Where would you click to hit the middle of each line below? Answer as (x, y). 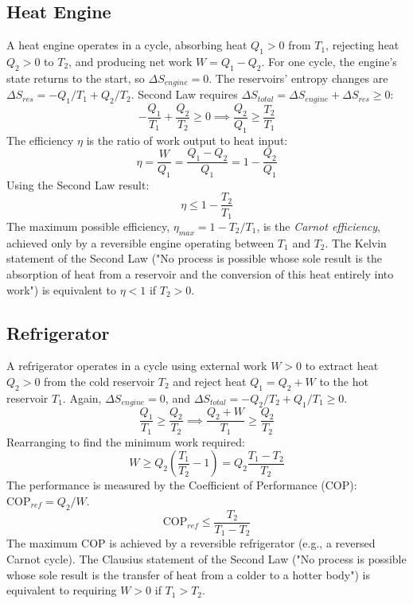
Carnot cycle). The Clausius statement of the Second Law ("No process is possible (206, 558)
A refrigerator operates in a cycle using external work (137, 366)
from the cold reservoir (99, 381)
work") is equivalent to (61, 289)
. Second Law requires (184, 94)
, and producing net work (131, 61)
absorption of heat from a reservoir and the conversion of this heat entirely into (200, 273)
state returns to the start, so (76, 78)
